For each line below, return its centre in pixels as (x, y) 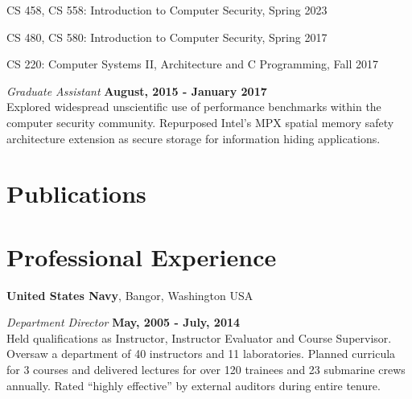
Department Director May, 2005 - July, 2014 (124, 322)
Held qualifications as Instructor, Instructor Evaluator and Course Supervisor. (199, 337)
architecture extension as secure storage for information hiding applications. (194, 138)
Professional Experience (142, 256)
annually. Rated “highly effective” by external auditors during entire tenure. (194, 385)
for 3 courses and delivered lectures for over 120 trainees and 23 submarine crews (206, 370)
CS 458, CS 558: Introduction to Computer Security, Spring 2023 (167, 10)
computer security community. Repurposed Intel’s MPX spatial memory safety (200, 122)
